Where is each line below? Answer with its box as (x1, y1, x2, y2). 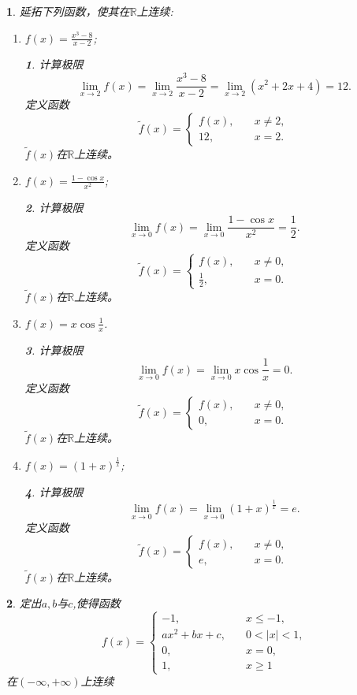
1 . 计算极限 (24, 56, 84, 72)
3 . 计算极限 (24, 341, 84, 358)
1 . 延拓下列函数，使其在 (6, 3, 130, 19)
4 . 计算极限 (24, 483, 84, 500)
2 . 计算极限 (24, 199, 84, 215)
